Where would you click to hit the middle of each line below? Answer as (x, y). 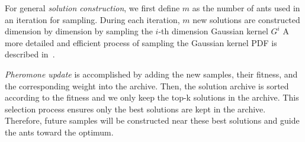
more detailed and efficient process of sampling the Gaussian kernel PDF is (141, 42)
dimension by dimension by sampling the (79, 31)
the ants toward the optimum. (59, 132)
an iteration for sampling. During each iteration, (92, 19)
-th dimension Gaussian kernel (213, 31)
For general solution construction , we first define (92, 8)
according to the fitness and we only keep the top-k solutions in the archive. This (152, 97)
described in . (30, 54)
